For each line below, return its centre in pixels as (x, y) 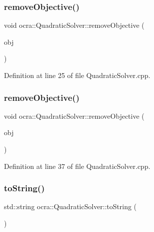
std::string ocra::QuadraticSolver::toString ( (70, 206)
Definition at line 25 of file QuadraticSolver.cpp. (77, 75)
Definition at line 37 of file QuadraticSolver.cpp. (77, 166)
